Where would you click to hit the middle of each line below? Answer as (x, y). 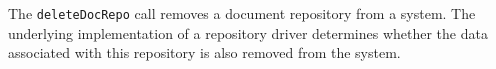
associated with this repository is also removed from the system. (204, 52)
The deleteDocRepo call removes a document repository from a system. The (242, 13)
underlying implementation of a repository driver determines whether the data (248, 32)
